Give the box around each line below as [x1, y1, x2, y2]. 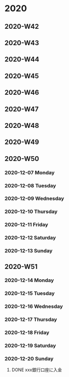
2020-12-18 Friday [4, 329, 50, 336]
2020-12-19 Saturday [4, 342, 56, 349]
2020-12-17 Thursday [4, 316, 57, 323]
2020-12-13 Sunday [4, 248, 53, 254]
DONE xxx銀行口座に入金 [11, 367, 62, 373]
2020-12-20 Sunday [4, 356, 54, 362]
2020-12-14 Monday [4, 277, 54, 284]
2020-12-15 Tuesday [4, 290, 55, 297]
